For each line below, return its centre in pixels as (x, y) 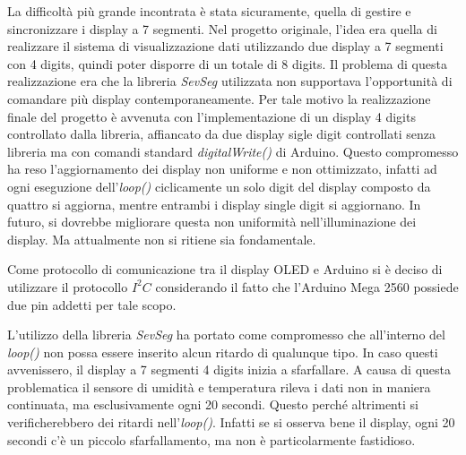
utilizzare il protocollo (68, 286)
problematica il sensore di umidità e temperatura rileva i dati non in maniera (219, 386)
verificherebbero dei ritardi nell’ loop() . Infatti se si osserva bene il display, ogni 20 (231, 422)
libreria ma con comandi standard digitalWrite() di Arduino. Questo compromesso (233, 151)
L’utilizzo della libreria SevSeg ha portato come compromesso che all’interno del (226, 335)
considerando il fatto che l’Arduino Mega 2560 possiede (307, 286)
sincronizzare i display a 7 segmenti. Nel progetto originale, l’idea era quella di (222, 28)
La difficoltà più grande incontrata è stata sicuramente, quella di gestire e (209, 11)
